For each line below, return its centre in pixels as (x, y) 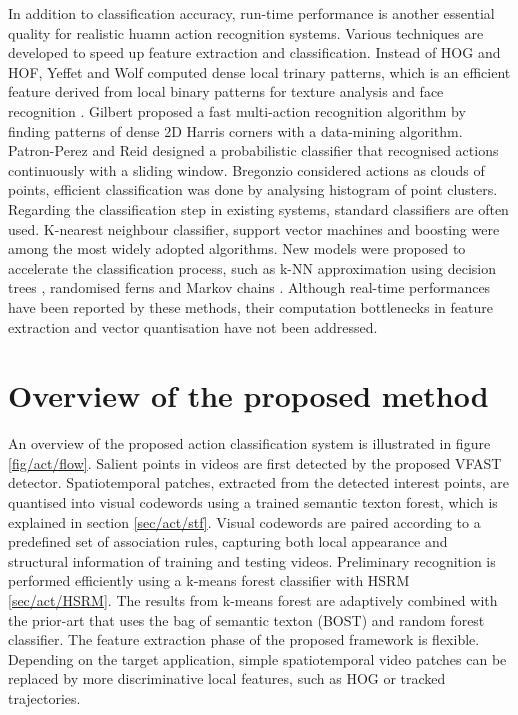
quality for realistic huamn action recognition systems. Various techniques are (246, 32)
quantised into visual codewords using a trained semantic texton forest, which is (253, 502)
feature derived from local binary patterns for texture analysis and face (226, 91)
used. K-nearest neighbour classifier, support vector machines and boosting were (254, 228)
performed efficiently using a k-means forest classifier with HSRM (209, 580)
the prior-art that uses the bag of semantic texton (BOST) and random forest (246, 619)
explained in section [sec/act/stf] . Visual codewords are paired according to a (244, 521)
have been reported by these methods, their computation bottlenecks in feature (250, 306)
